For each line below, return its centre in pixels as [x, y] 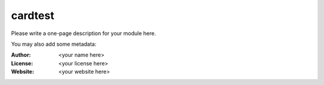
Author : [21, 55]
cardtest [33, 15]
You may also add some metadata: [54, 44]
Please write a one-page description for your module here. [83, 33]
